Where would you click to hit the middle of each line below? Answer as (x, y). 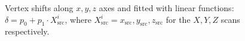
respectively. (27, 31)
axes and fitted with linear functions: (166, 8)
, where (78, 19)
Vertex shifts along (39, 8)
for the (178, 19)
